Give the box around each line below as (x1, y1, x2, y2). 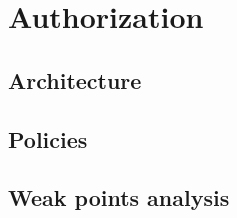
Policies (8, 123, 88, 154)
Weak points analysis (8, 182, 230, 213)
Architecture (8, 64, 142, 95)
